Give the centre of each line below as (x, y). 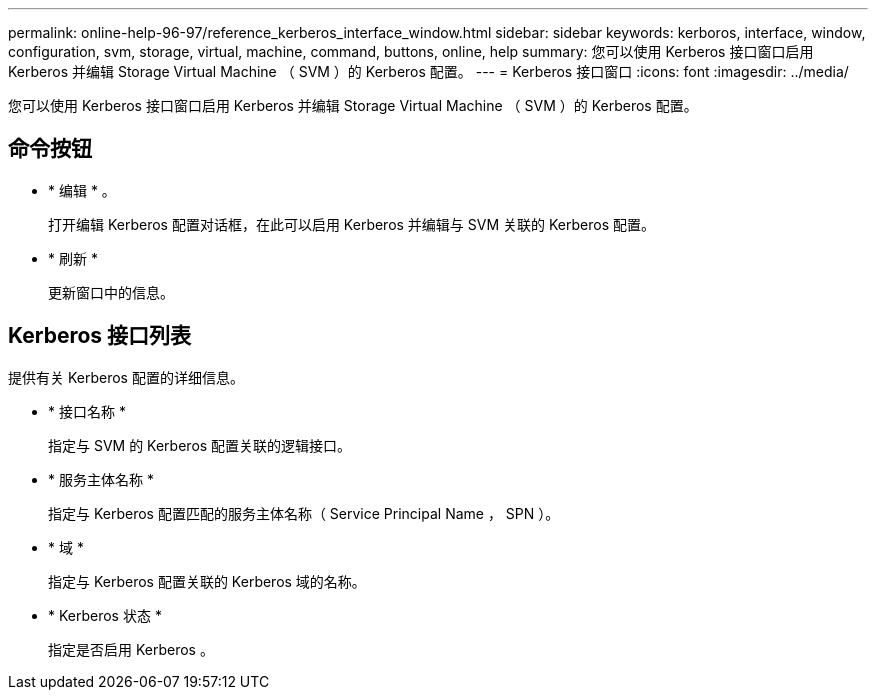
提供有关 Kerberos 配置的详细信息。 (126, 377)
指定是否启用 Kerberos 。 (131, 649)
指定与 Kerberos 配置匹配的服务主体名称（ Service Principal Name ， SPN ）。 (304, 513)
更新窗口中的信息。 (111, 292)
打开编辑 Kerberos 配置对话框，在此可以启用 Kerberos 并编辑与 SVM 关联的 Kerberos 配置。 (351, 224)
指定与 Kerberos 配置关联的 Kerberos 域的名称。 (207, 581)
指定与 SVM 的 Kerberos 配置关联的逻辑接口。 (200, 445)
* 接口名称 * (87, 411)
